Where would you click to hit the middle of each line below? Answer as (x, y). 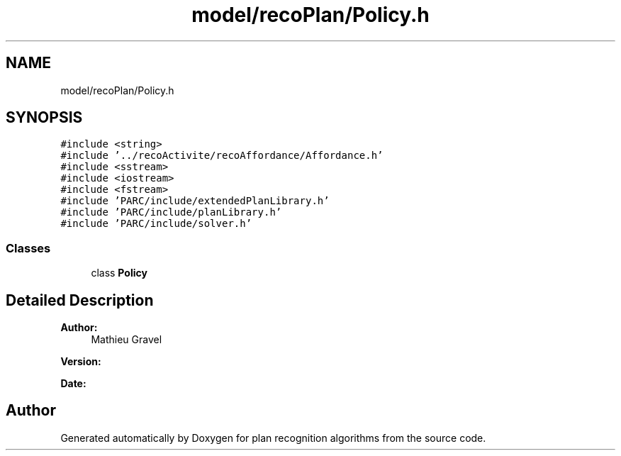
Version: (81, 362)
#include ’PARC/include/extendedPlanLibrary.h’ (195, 201)
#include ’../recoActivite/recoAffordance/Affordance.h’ (222, 156)
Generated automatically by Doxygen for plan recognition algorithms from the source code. (273, 438)
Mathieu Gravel (127, 340)
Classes (28, 248)
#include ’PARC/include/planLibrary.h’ (171, 212)
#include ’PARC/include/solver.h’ (156, 224)
